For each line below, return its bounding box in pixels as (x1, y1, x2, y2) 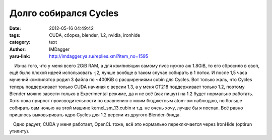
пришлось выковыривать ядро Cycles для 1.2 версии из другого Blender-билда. (9, 112, 181, 118)
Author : (9, 46, 26, 52)
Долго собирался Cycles (9, 8, 119, 19)
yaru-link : (9, 53, 30, 59)
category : (9, 39, 31, 45)
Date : (9, 25, 21, 31)
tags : (9, 32, 21, 38)
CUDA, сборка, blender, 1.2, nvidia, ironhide (49, 32, 141, 38)
